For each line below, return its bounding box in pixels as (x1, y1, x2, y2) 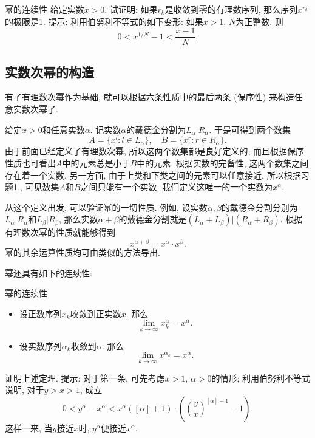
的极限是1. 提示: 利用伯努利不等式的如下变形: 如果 (5, 15, 203, 27)
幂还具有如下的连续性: (5, 266, 92, 279)
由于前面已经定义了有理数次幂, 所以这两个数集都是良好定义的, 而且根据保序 (5, 145, 305, 157)
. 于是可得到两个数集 (209, 123, 291, 135)
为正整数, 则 (235, 15, 283, 27)
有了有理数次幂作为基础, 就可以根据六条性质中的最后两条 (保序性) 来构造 (5, 91, 294, 103)
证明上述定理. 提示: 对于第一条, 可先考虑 (5, 371, 165, 384)
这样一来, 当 (5, 421, 53, 434)
